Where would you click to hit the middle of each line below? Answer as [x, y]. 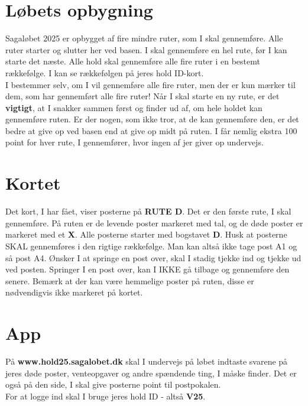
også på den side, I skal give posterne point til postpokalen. [113, 384]
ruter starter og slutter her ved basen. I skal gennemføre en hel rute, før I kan [146, 49]
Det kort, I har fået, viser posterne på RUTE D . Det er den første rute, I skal [148, 211]
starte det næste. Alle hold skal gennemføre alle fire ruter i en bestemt [133, 61]
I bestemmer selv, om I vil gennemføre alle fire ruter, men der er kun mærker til [150, 84]
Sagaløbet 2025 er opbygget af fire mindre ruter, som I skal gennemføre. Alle [144, 38]
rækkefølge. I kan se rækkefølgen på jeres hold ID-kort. [105, 72]
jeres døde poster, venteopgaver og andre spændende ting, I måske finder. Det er [151, 373]
